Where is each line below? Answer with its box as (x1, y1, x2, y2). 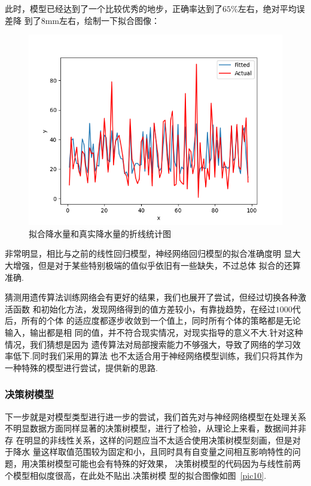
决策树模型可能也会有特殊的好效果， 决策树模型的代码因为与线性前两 (29, 457, 301, 469)
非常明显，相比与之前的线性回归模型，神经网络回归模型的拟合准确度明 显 (5, 247, 292, 260)
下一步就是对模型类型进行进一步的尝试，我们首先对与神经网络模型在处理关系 (5, 410, 306, 423)
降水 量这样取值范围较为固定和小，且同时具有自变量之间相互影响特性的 (13, 445, 292, 458)
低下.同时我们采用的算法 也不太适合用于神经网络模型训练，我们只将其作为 (13, 350, 303, 362)
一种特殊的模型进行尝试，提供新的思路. (5, 361, 158, 373)
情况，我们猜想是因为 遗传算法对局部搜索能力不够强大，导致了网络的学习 (5, 338, 292, 350)
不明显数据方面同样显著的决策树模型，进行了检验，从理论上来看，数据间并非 (5, 422, 306, 435)
